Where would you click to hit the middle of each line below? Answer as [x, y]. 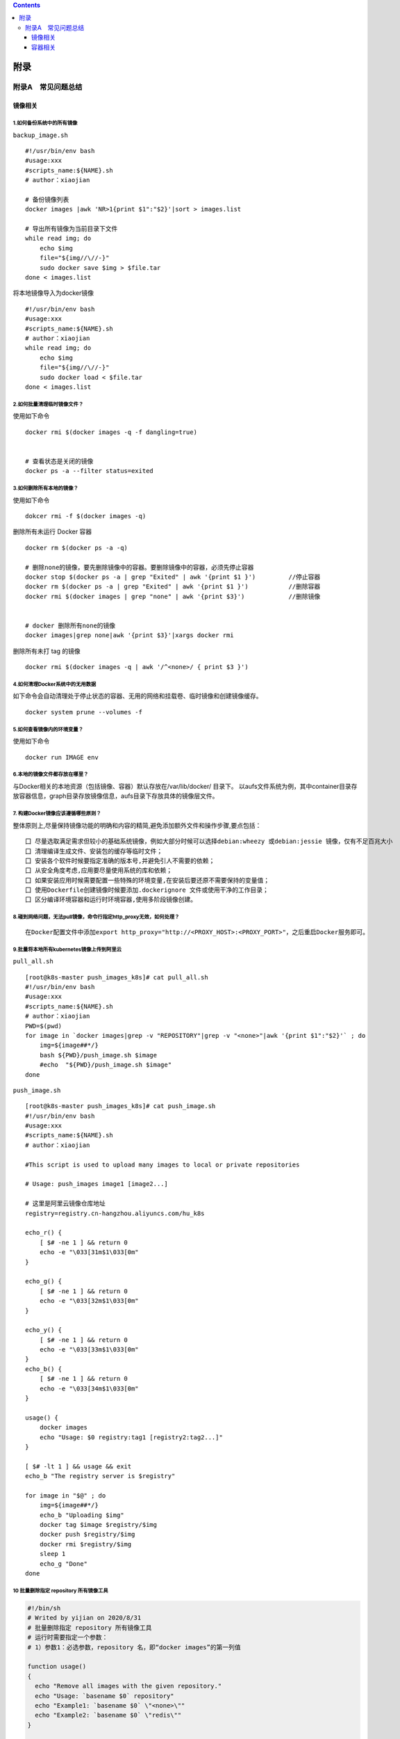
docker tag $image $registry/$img [98, 1525]
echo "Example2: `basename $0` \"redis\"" [108, 1715]
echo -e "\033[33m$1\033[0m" [89, 1350]
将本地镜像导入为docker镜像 [53, 293]
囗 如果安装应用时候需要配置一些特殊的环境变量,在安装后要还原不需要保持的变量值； [148, 880]
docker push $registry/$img [87, 1534]
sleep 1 [52, 1554]
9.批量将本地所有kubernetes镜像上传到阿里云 [67, 949]
